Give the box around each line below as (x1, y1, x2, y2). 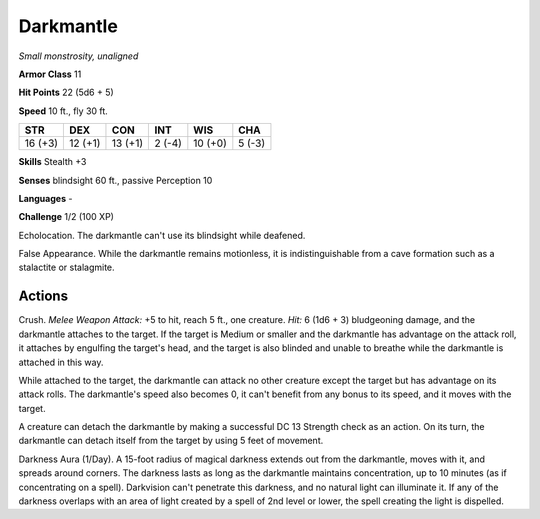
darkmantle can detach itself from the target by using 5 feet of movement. (18, 435, 324, 447)
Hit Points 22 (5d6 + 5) (18, 86, 114, 99)
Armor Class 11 (18, 68, 82, 80)
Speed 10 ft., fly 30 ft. (18, 105, 109, 117)
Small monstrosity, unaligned (18, 50, 139, 62)
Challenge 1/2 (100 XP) (18, 211, 115, 223)
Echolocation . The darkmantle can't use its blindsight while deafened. (18, 229, 306, 241)
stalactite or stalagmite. (18, 261, 115, 274)
